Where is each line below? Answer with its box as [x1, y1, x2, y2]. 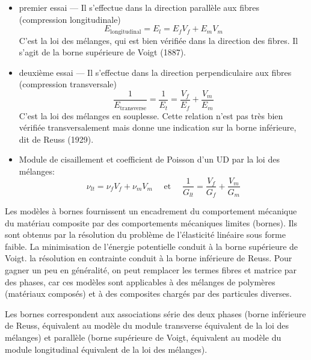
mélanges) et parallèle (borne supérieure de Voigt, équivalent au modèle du [5, 331, 282, 343]
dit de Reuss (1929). [19, 132, 94, 145]
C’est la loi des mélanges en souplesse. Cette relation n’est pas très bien [19, 109, 283, 122]
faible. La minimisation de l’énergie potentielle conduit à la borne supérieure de [5, 240, 298, 252]
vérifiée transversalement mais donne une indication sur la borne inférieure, [19, 121, 297, 134]
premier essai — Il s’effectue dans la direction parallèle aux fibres [19, 1, 259, 13]
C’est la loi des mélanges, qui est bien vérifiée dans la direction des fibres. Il [19, 34, 298, 46]
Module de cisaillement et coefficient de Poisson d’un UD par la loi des [19, 153, 280, 166]
